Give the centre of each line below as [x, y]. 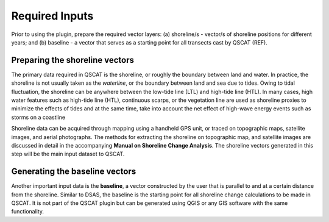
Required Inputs [52, 16]
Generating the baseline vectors [74, 172]
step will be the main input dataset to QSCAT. [68, 154]
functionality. [28, 212]
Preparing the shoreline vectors [73, 60]
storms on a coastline [38, 117]
